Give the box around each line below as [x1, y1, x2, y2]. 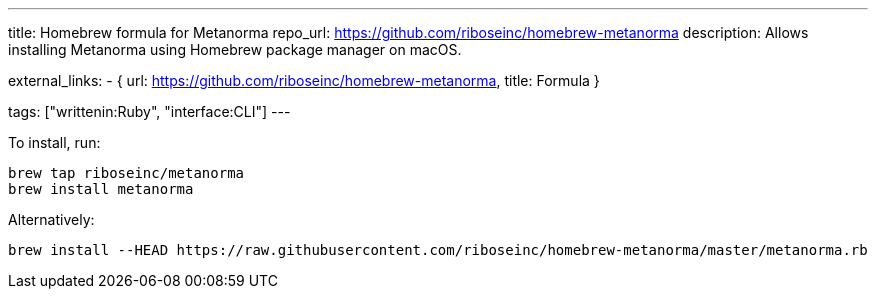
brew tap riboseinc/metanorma [8, 165, 245, 181]
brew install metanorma [8, 181, 194, 197]
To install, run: [8, 134, 101, 151]
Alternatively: [8, 211, 95, 228]
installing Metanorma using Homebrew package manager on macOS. [8, 41, 462, 58]
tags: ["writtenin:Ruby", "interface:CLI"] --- [8, 103, 291, 120]
